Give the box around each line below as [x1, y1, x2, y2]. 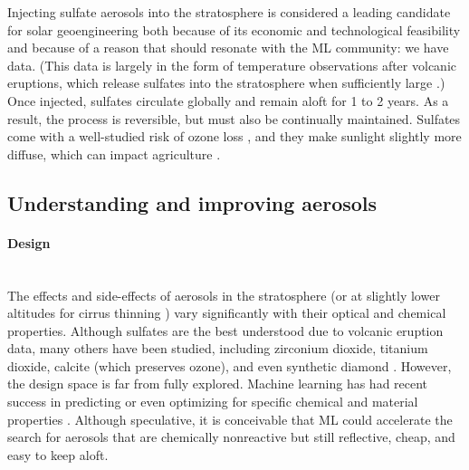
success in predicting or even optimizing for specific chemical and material [7, 392, 418, 411]
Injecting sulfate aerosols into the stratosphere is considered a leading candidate [7, 3, 451, 21]
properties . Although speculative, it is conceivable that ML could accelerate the [7, 409, 453, 428]
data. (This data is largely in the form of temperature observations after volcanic [7, 55, 456, 74]
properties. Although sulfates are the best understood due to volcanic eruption [7, 321, 444, 340]
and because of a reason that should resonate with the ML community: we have [7, 38, 449, 57]
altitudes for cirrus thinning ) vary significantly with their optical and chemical [7, 303, 446, 322]
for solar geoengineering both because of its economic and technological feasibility [7, 20, 461, 39]
